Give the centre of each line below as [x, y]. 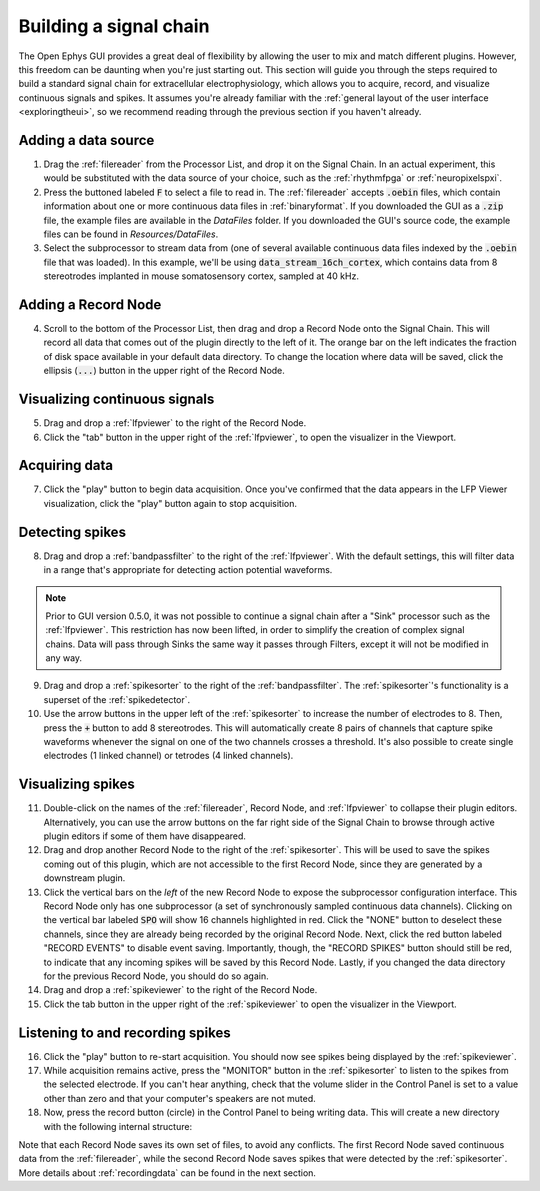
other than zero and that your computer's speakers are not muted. [180, 1098]
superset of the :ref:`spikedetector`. [117, 699]
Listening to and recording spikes [124, 1032]
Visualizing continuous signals [116, 399]
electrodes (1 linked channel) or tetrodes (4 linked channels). [168, 756]
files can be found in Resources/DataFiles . [131, 234]
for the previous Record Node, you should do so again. [156, 976]
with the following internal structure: [118, 1126]
